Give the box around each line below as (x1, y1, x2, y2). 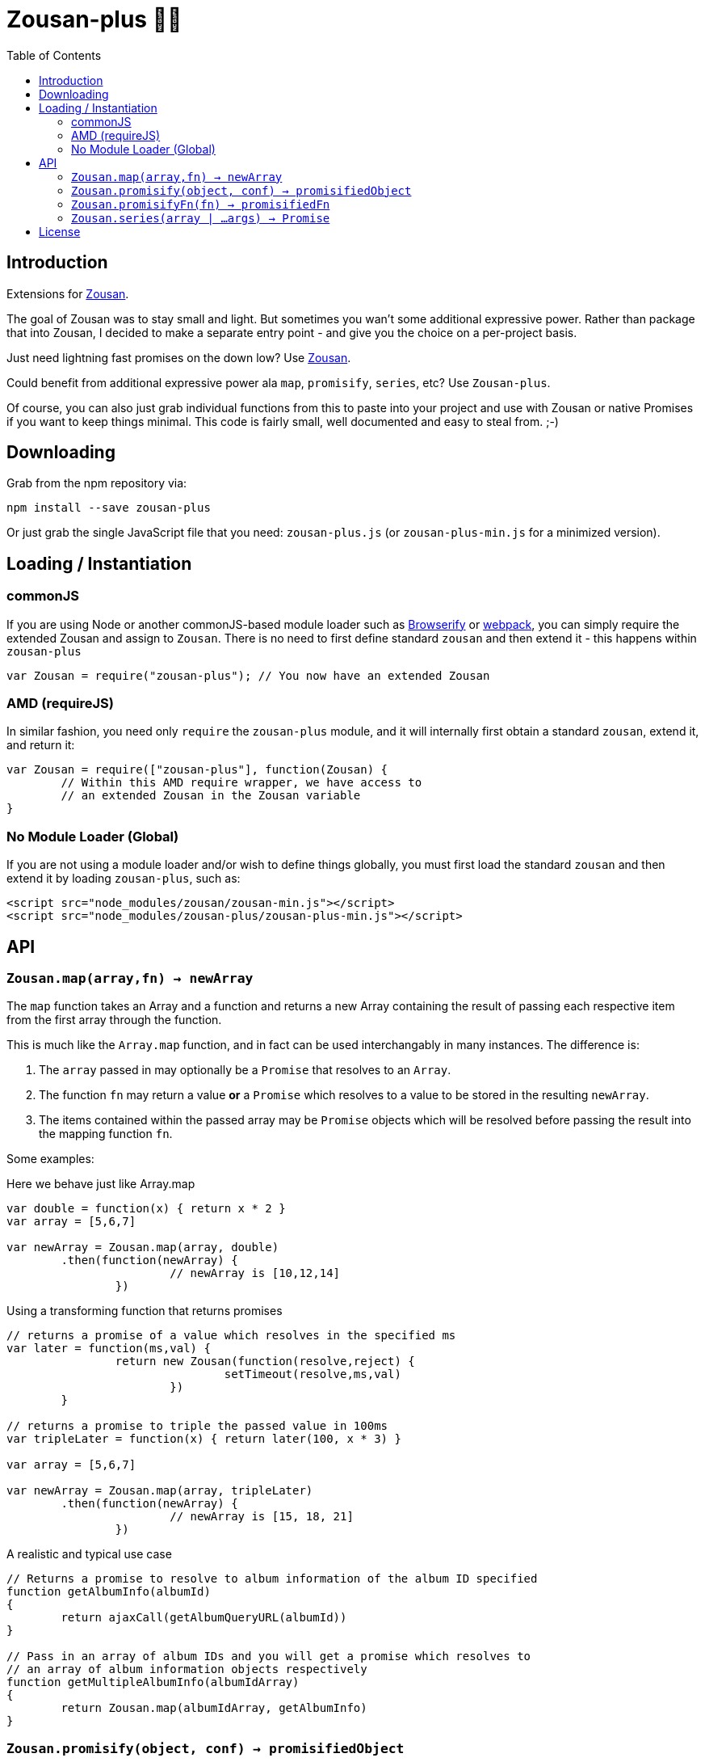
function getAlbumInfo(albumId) (6, 1585, 211, 1599)
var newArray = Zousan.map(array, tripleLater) (6, 1484, 313, 1498)
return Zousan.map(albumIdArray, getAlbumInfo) (61, 1701, 367, 1715)
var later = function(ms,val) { (6, 1342, 211, 1355)
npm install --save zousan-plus (6, 501, 211, 515)
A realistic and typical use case (6, 1547, 172, 1562)
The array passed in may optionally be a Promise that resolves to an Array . (39, 1063, 451, 1077)
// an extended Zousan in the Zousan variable (61, 789, 361, 803)
